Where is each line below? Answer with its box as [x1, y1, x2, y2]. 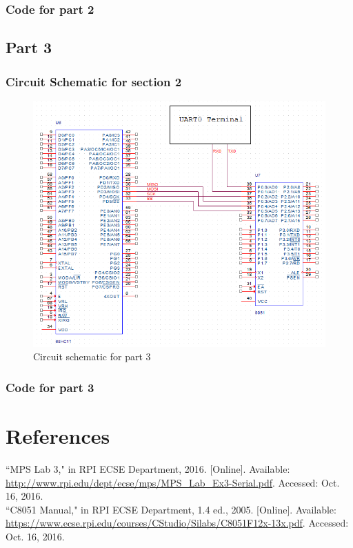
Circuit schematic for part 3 [33, 349, 151, 364]
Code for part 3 [6, 378, 94, 395]
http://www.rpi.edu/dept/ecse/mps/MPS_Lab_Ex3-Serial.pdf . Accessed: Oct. [6, 475, 340, 489]
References [6, 422, 110, 450]
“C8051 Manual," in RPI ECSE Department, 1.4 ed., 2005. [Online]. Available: [6, 502, 336, 516]
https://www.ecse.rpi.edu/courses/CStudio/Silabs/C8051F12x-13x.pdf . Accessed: [6, 516, 349, 530]
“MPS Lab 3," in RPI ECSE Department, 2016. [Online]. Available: [6, 461, 290, 476]
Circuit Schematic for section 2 [6, 72, 182, 90]
